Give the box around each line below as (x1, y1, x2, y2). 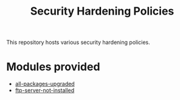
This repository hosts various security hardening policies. (6, 38, 150, 46)
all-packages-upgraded (15, 80, 75, 88)
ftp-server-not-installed (15, 87, 75, 94)
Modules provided (6, 60, 100, 74)
